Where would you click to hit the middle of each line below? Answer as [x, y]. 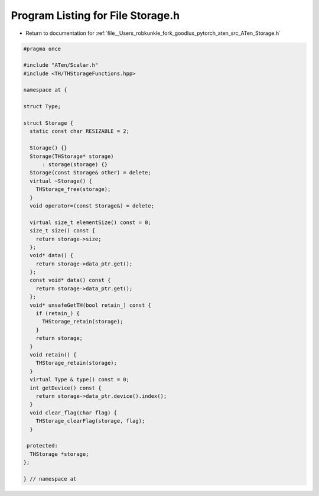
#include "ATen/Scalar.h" [61, 65]
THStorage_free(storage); [73, 189]
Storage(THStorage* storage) [72, 156]
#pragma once [42, 48]
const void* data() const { [70, 280]
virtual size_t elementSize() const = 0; [91, 222]
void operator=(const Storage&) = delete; [92, 206]
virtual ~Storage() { [61, 181]
